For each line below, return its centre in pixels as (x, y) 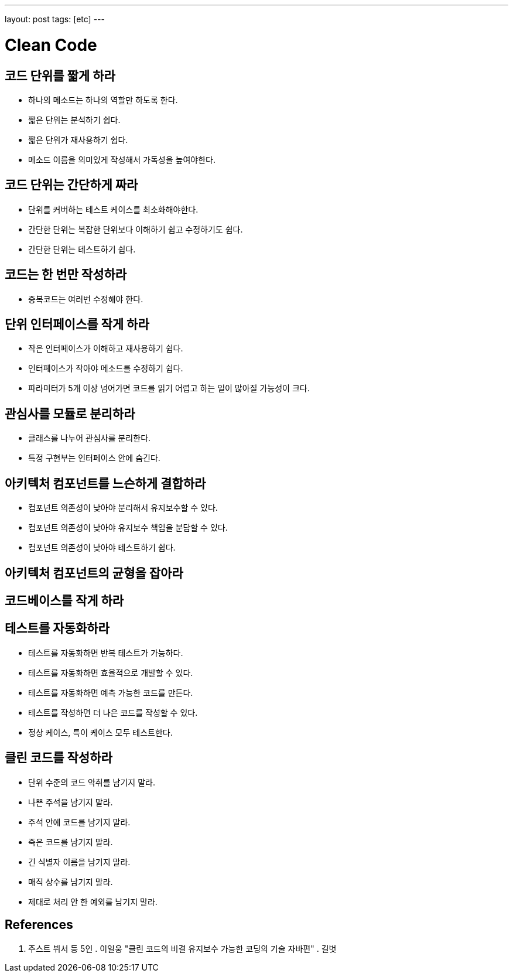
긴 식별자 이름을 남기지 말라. (79, 862)
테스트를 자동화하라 (57, 628)
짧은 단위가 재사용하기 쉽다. (78, 139)
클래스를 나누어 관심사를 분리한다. (90, 438)
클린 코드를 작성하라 (59, 758)
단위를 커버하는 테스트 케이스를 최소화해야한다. (113, 209)
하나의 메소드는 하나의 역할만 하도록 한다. (103, 100)
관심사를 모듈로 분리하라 (70, 414)
